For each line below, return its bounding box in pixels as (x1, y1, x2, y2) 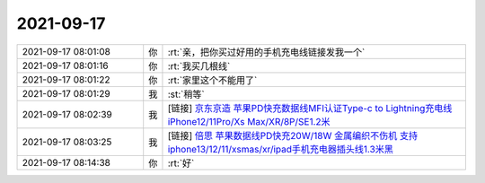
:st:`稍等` (167, 88, 206, 100)
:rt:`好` (167, 157, 195, 170)
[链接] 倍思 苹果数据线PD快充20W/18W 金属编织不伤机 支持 (167, 129, 418, 142)
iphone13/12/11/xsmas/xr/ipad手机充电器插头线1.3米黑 (167, 143, 394, 155)
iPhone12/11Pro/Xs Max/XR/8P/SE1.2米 (167, 115, 331, 127)
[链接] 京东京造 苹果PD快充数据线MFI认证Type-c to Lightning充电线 (167, 101, 453, 114)
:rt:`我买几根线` (167, 59, 231, 72)
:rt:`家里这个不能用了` (167, 74, 258, 86)
